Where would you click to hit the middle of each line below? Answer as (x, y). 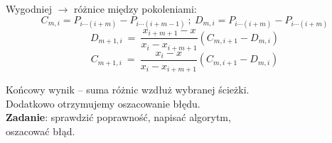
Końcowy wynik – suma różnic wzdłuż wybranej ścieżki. (128, 90)
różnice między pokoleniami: (135, 8)
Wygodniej (29, 8)
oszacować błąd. (41, 131)
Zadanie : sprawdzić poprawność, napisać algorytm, (118, 117)
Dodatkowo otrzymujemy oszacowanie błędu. (103, 103)
